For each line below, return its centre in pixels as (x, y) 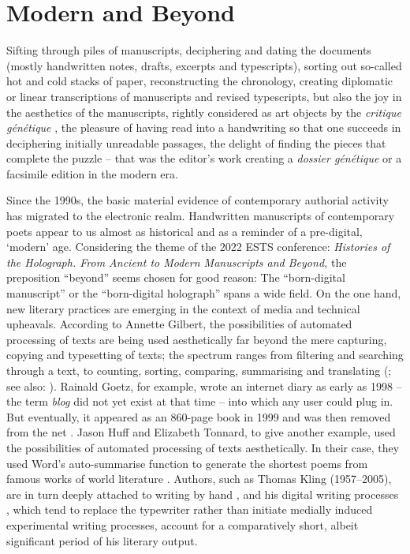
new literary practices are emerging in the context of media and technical (183, 308)
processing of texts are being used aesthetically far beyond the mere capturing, (197, 339)
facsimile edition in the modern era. (92, 173)
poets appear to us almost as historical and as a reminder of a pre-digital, (184, 231)
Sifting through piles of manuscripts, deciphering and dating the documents (189, 50)
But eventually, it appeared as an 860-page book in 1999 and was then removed (199, 416)
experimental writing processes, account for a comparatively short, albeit (183, 524)
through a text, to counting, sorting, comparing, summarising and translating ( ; (199, 370)
